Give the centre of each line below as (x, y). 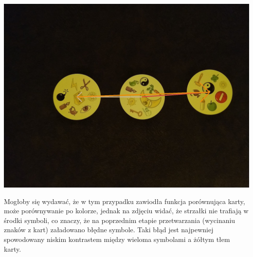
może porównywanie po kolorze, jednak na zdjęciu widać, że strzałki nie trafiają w (126, 211)
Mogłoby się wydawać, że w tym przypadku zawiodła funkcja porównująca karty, (125, 201)
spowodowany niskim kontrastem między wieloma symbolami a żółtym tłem (117, 239)
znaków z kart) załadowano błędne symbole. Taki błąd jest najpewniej (109, 230)
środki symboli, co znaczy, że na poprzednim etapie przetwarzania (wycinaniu (120, 220)
